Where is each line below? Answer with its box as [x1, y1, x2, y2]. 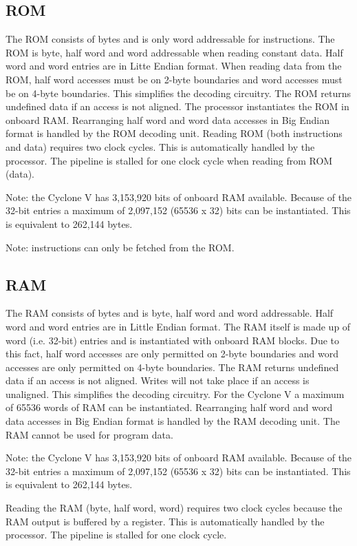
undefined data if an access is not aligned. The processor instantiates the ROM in [6, 99, 349, 114]
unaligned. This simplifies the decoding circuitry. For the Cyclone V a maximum [6, 386, 345, 401]
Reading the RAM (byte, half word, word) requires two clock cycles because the [6, 501, 343, 515]
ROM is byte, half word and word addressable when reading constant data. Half [6, 45, 343, 59]
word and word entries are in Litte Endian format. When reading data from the [6, 59, 342, 73]
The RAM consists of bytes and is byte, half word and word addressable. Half [6, 306, 334, 320]
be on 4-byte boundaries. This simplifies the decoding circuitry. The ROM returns [6, 85, 351, 100]
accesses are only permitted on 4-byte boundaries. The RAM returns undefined [6, 359, 339, 374]
